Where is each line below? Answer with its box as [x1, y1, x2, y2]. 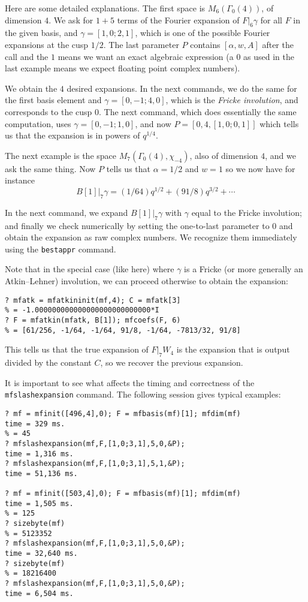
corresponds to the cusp [5, 105, 92, 118]
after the [262, 38, 294, 50]
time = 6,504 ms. [5, 589, 74, 598]
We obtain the [5, 82, 58, 94]
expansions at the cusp [5, 38, 89, 50]
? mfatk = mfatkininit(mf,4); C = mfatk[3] [5, 296, 181, 305]
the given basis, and [5, 26, 78, 39]
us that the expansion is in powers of [5, 129, 140, 142]
